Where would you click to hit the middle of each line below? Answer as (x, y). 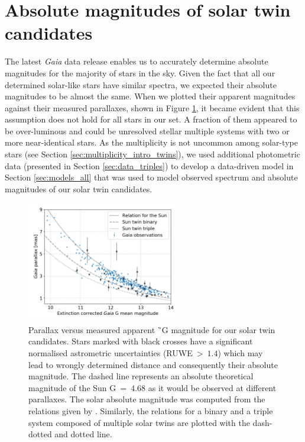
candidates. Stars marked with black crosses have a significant (141, 341)
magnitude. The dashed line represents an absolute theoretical (141, 376)
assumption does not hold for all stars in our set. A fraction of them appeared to (151, 119)
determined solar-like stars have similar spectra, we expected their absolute (141, 84)
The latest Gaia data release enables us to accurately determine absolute (137, 61)
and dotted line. (83, 434)
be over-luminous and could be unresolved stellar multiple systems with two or (147, 130)
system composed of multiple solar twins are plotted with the (139, 422)
